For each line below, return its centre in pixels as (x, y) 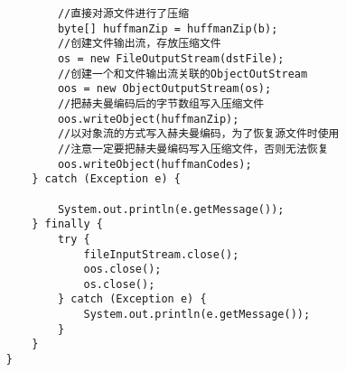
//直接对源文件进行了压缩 (123, 14)
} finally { (68, 224)
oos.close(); (122, 270)
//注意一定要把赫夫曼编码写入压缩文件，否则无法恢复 (193, 149)
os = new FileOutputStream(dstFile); (171, 58)
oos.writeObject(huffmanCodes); (154, 164)
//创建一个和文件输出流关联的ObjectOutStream (182, 74)
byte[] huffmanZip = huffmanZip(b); (168, 28)
